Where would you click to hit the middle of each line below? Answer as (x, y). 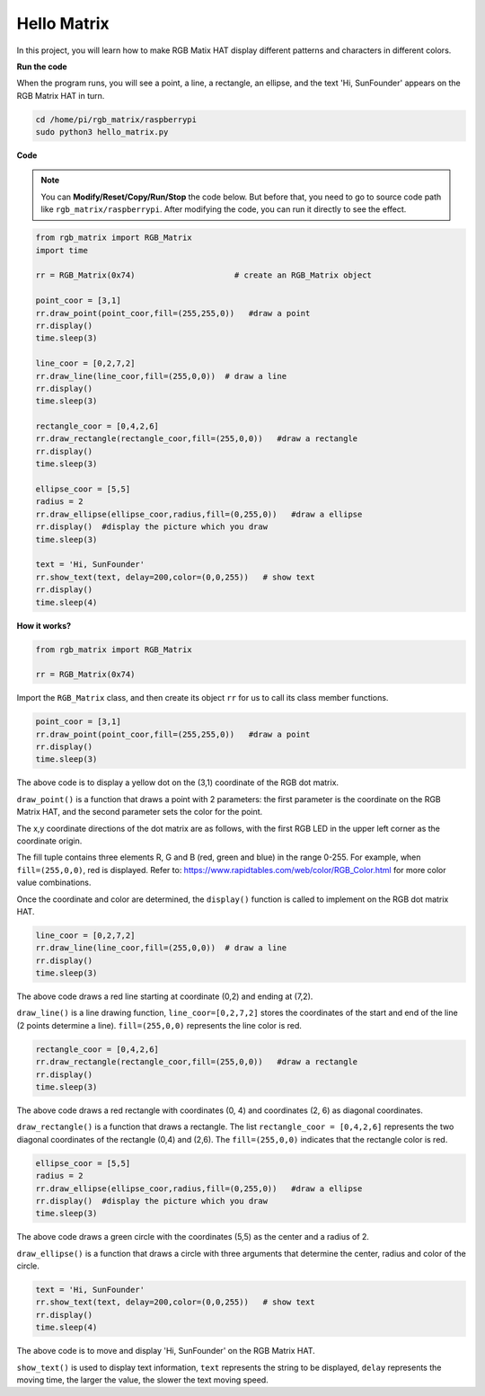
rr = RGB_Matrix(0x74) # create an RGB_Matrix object (204, 275)
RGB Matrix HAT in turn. (61, 95)
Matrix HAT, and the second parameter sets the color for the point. (140, 812)
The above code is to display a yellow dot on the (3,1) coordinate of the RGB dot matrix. (178, 782)
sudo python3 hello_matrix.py (102, 132)
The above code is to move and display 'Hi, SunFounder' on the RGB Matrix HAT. (166, 1351)
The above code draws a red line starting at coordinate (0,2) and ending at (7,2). (165, 996)
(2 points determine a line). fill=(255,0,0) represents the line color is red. (159, 1025)
